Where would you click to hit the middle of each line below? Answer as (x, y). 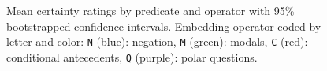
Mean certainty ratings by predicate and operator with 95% (150, 10)
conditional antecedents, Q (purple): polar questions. (132, 56)
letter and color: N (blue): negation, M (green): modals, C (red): (157, 41)
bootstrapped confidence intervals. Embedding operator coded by (164, 26)
